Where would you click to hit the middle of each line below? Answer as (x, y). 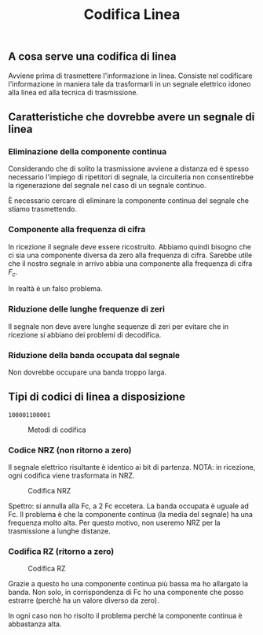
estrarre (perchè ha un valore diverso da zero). (84, 600)
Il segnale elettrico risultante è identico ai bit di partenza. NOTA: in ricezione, (132, 467)
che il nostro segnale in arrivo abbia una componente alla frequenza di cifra (130, 263)
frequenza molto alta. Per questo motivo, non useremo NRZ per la (115, 523)
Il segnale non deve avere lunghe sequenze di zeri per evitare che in (119, 326)
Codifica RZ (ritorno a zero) (61, 552)
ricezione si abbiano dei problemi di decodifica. (85, 334)
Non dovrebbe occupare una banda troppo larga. (88, 372)
